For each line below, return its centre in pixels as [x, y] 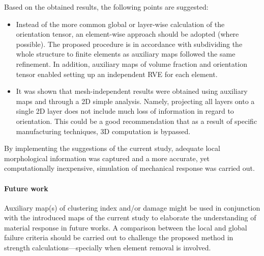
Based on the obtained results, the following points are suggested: [106, 7]
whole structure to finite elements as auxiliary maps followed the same [126, 54]
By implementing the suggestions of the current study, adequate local [112, 148]
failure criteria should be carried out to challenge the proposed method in [119, 237]
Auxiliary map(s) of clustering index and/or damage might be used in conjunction [132, 207]
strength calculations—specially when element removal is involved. [108, 248]
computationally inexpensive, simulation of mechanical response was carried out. [129, 168]
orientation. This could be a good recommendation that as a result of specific [137, 121]
